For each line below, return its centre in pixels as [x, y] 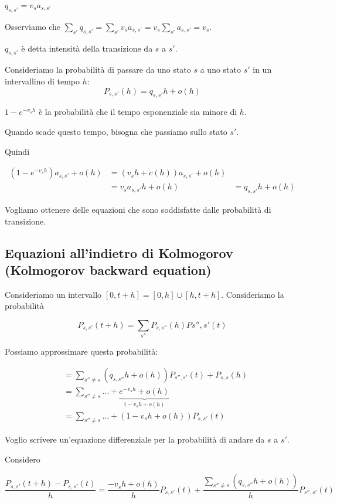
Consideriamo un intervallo [53, 294]
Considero [23, 459]
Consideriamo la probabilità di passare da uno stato [98, 69]
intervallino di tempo [42, 81]
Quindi [17, 151]
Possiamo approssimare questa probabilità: [81, 351]
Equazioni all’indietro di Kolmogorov [119, 252]
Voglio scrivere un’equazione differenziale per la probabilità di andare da [135, 439]
